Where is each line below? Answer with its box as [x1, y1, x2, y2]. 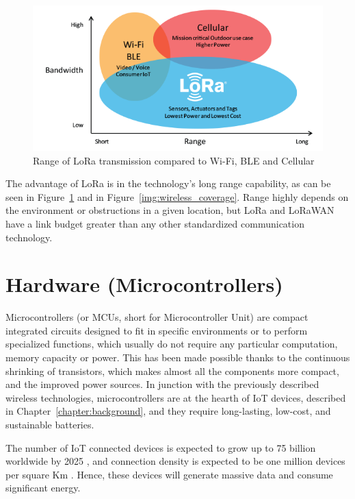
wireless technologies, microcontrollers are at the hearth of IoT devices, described [5, 390, 346, 404]
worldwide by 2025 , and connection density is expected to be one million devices [5, 454, 345, 468]
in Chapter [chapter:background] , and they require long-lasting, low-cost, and [5, 404, 331, 418]
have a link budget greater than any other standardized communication [5, 216, 304, 230]
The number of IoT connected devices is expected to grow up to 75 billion [5, 440, 316, 454]
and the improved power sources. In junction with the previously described [5, 377, 319, 391]
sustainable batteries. [5, 417, 94, 432]
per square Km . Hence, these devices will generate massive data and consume [5, 467, 333, 481]
